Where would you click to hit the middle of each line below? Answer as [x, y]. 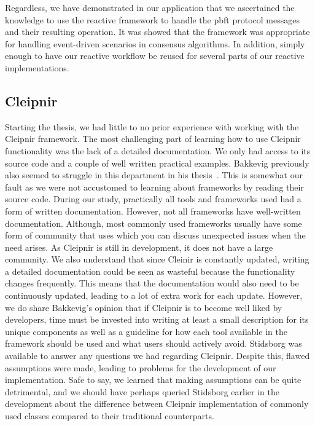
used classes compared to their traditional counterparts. [110, 416]
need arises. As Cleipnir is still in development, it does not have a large [139, 247]
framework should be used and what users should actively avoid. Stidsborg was [154, 343]
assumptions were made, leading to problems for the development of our [141, 367]
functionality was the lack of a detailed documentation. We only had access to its [158, 150]
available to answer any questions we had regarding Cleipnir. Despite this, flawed [157, 356]
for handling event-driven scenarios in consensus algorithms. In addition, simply [155, 43]
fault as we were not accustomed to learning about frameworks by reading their [154, 187]
